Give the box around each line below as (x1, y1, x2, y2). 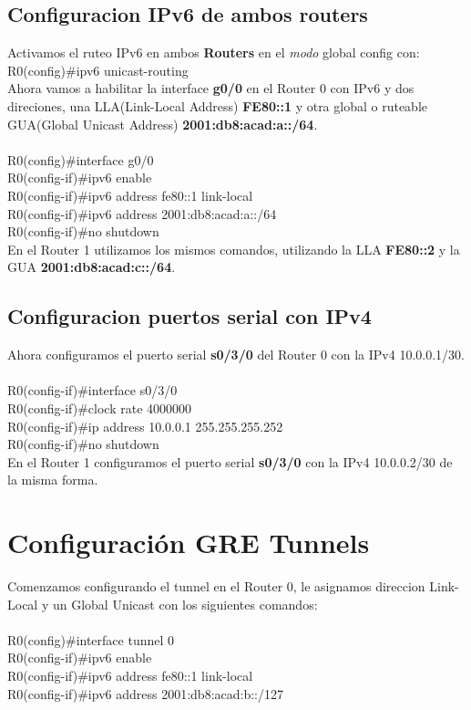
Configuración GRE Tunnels (7, 524, 370, 561)
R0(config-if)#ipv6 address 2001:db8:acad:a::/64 (7, 204, 277, 223)
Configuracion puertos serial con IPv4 (7, 302, 372, 330)
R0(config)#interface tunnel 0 (7, 630, 175, 649)
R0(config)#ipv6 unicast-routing (7, 60, 189, 79)
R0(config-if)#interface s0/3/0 (7, 381, 178, 400)
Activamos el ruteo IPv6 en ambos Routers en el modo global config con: (7, 43, 420, 62)
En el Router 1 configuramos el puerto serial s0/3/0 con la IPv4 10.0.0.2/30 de (7, 452, 453, 471)
